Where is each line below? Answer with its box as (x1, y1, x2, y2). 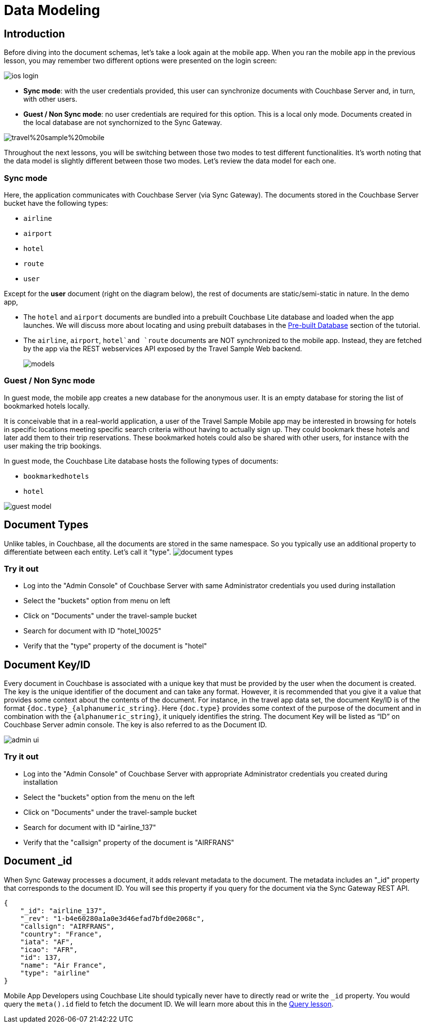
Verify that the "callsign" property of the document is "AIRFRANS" (23, 838, 234, 847)
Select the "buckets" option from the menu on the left (23, 793, 195, 801)
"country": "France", (20, 930, 103, 938)
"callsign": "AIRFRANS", (20, 922, 115, 930)
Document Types (4, 519, 89, 531)
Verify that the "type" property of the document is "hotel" (23, 642, 207, 650)
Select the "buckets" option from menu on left (23, 596, 171, 605)
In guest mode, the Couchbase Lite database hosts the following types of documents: (4, 456, 278, 465)
